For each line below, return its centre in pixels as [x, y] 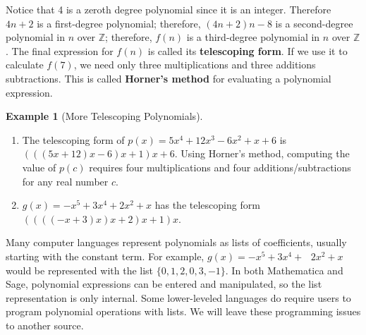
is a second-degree [314, 23]
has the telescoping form [207, 205]
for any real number [65, 181]
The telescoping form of [73, 139]
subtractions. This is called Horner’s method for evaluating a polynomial [169, 78]
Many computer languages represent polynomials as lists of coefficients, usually [176, 242]
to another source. [45, 325]
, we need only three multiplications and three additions [195, 65]
